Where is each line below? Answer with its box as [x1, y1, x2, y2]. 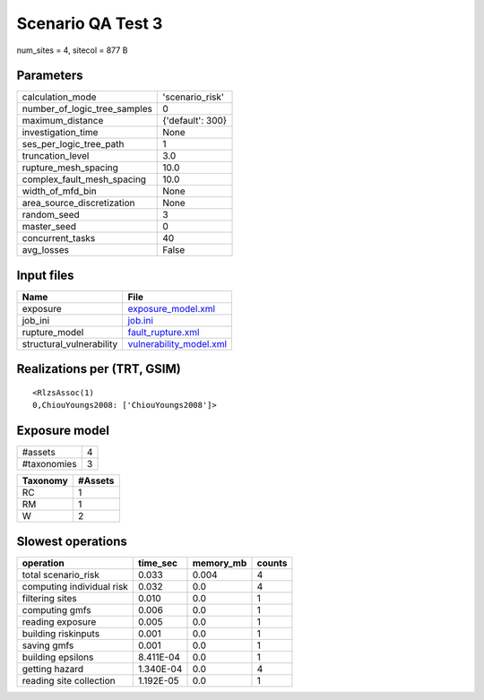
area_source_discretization [22, 197, 135, 210]
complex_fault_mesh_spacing [22, 173, 147, 186]
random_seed [22, 209, 80, 221]
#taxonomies [22, 458, 77, 471]
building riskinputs [22, 627, 100, 640]
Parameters [16, 68, 83, 83]
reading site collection [22, 674, 116, 687]
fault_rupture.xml [127, 325, 200, 338]
